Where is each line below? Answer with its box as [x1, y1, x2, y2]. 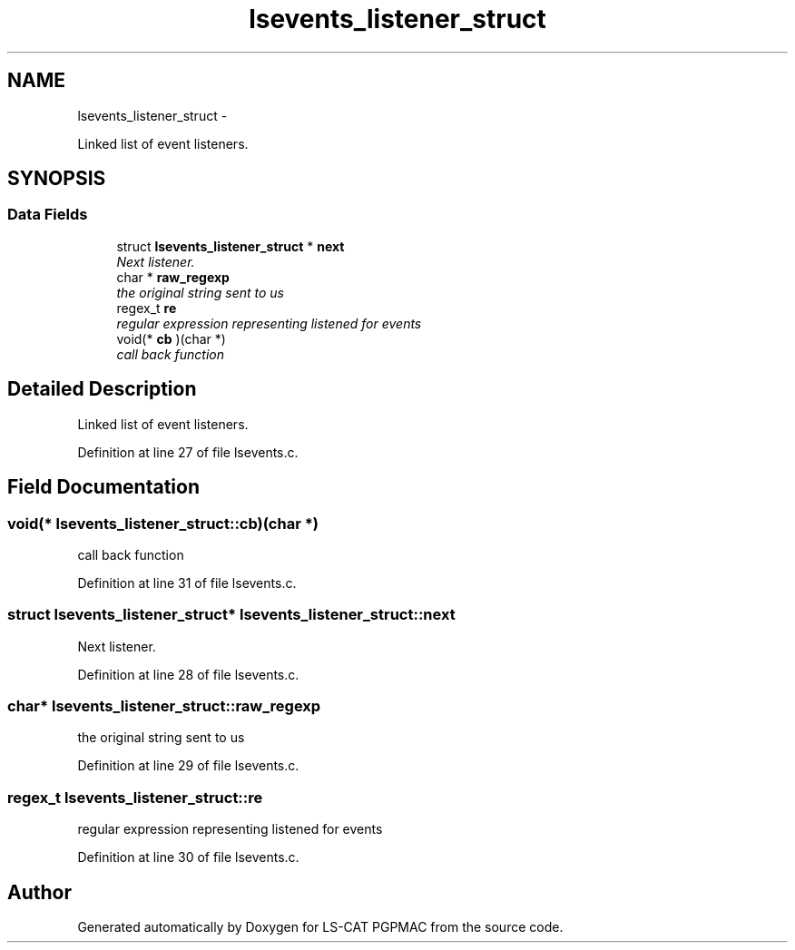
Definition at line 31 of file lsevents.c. [77, 574, 297, 591]
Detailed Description [7, 377, 197, 401]
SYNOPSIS [7, 167, 106, 191]
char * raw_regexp [116, 269, 230, 285]
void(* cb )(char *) [116, 330, 226, 347]
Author [7, 880, 72, 904]
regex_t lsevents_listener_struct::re [7, 788, 263, 807]
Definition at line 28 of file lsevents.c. [77, 666, 299, 682]
